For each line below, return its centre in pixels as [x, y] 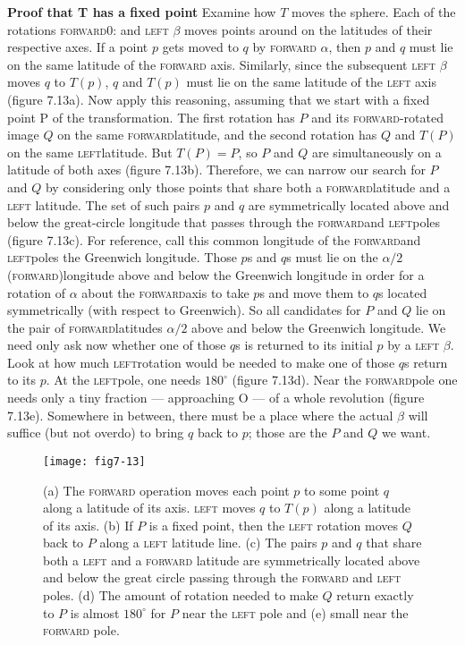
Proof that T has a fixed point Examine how [142, 12]
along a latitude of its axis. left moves [149, 508]
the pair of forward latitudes [85, 327]
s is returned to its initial [304, 345]
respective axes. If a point [78, 47]
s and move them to [314, 292]
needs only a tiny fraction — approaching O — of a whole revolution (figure [216, 398]
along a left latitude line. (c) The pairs [208, 543]
